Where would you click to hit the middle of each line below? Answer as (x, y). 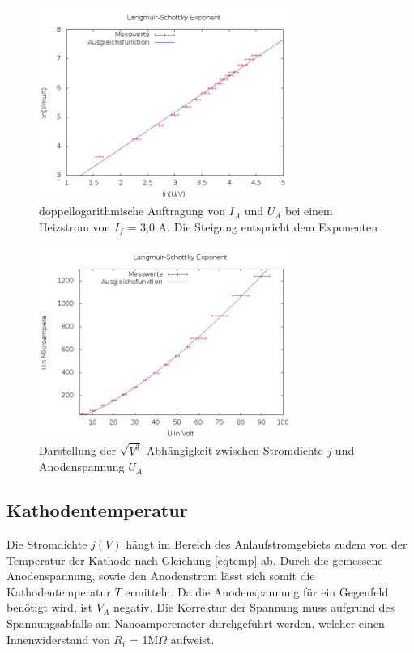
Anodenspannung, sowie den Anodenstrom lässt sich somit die (161, 576)
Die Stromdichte (47, 544)
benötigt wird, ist (50, 607)
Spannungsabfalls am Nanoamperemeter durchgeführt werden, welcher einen (196, 623)
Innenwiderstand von (58, 639)
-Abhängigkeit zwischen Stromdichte (233, 450)
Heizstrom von (75, 226)
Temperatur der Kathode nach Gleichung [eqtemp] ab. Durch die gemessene (195, 560)
